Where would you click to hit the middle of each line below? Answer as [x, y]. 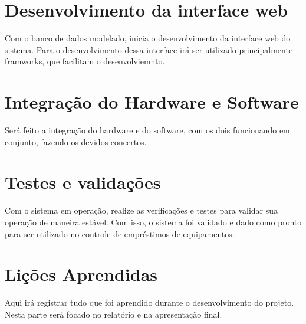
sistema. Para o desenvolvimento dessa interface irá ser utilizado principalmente [149, 49]
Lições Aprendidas [81, 274]
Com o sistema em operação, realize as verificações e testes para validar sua [142, 210]
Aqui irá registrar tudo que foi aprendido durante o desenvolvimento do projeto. [149, 302]
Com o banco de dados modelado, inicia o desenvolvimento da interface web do [148, 38]
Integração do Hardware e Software [152, 102]
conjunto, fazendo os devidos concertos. [76, 141]
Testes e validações [83, 182]
